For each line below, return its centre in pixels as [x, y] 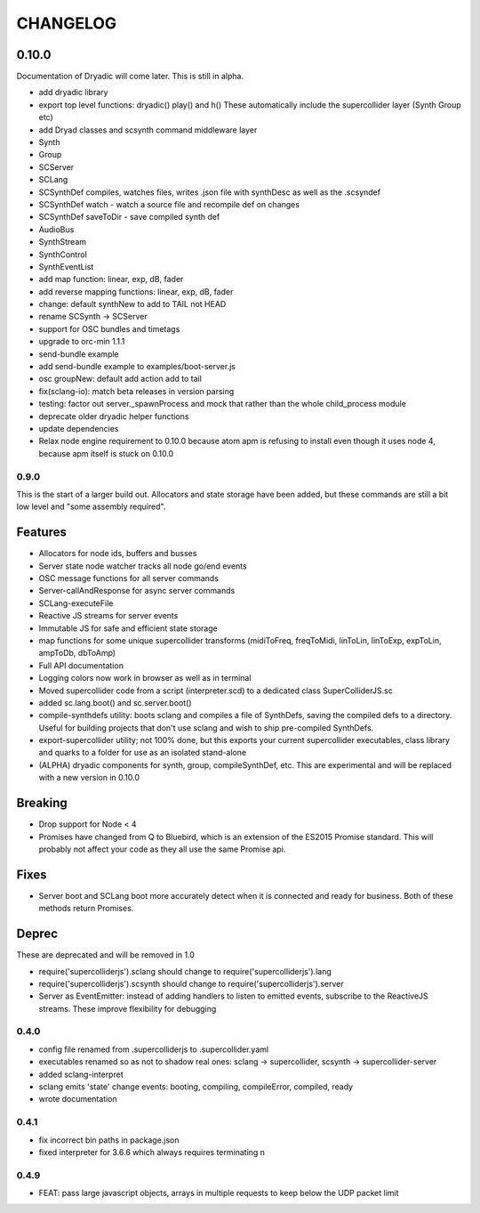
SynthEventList [66, 266]
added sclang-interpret [81, 1074]
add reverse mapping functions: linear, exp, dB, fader [136, 291]
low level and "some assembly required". [91, 506]
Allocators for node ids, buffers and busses [118, 554]
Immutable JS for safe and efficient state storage [128, 628]
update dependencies [79, 429]
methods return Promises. [86, 909]
